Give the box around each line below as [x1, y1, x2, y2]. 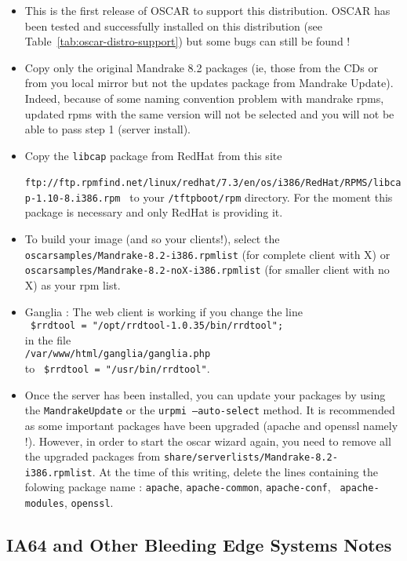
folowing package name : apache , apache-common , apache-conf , [24, 479, 331, 495]
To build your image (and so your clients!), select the [24, 230, 280, 246]
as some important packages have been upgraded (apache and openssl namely [24, 417, 398, 433]
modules [24, 498, 64, 510]
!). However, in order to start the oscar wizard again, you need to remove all [24, 432, 391, 449]
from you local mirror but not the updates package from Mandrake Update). [24, 75, 394, 91]
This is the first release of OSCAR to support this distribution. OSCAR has [24, 2, 391, 18]
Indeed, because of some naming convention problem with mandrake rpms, [24, 89, 384, 106]
